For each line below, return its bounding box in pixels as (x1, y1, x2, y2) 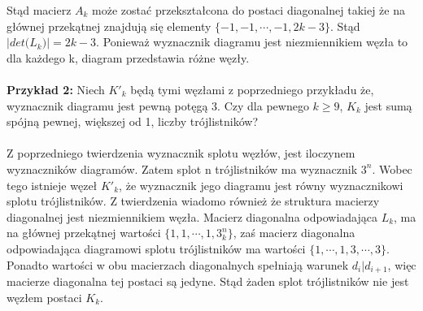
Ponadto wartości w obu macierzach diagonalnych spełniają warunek (7, 256, 349, 273)
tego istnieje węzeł (7, 176, 98, 193)
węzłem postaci (7, 288, 82, 305)
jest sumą (364, 97, 412, 114)
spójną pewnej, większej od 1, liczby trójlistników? (7, 113, 259, 130)
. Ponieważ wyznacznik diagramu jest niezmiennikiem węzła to (96, 33, 408, 50)
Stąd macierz (7, 2, 72, 18)
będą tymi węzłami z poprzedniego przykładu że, (130, 80, 374, 97)
